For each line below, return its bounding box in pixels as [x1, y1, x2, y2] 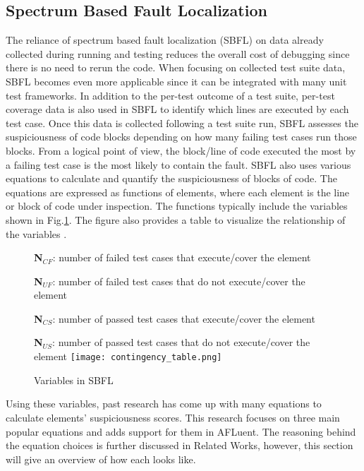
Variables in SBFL [34, 372, 114, 387]
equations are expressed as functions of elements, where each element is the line [6, 184, 350, 199]
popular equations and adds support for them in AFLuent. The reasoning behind [6, 424, 356, 439]
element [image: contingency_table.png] [34, 349, 222, 364]
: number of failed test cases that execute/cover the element [52, 250, 311, 265]
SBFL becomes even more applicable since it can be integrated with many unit [6, 73, 347, 88]
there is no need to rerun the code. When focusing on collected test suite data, [6, 60, 346, 75]
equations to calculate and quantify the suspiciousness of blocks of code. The [6, 171, 337, 186]
